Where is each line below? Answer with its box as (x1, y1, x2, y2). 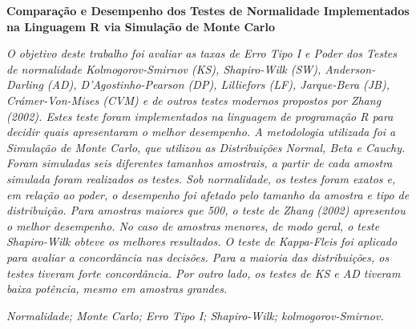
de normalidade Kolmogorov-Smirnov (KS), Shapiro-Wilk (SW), (6, 60, 321, 77)
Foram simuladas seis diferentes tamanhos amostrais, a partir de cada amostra (6, 154, 393, 171)
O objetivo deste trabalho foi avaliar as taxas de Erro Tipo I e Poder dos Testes (6, 45, 397, 62)
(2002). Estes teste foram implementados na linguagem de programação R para (6, 107, 394, 124)
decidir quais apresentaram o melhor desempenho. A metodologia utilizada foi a (6, 123, 396, 140)
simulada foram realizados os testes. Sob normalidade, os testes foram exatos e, (6, 170, 396, 187)
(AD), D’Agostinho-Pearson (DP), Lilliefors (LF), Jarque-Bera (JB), (46, 76, 390, 93)
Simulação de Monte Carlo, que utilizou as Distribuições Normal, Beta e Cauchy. (6, 138, 406, 155)
